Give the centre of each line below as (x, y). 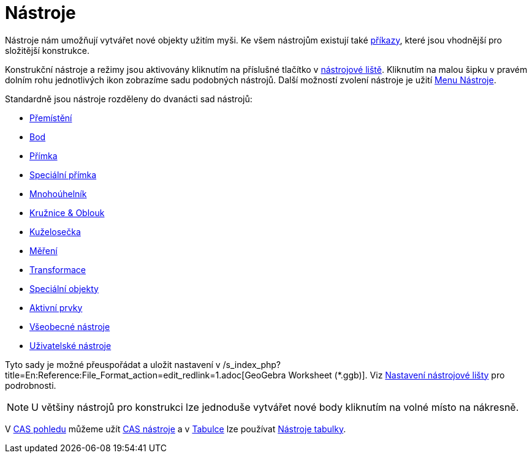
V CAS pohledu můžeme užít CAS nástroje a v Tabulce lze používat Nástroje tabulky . (176, 429)
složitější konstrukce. (47, 50)
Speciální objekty (64, 288)
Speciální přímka (63, 175)
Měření (44, 250)
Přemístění (51, 118)
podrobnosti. (31, 385)
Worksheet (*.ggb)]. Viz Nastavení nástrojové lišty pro (397, 375)
